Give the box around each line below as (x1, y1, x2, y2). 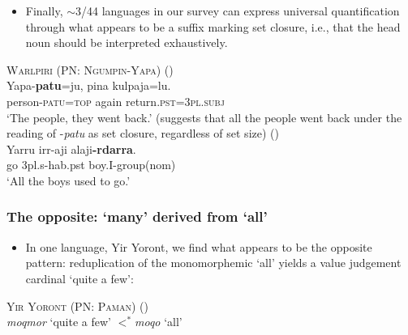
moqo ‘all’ (134, 313, 183, 330)
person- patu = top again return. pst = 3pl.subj (6, 92, 225, 109)
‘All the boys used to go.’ (6, 172, 131, 189)
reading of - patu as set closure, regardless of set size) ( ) (6, 125, 279, 142)
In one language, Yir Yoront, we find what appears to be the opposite (25, 238, 372, 255)
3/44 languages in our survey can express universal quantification (75, 2, 400, 19)
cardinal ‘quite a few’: (25, 269, 134, 286)
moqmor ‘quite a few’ (6, 313, 111, 330)
